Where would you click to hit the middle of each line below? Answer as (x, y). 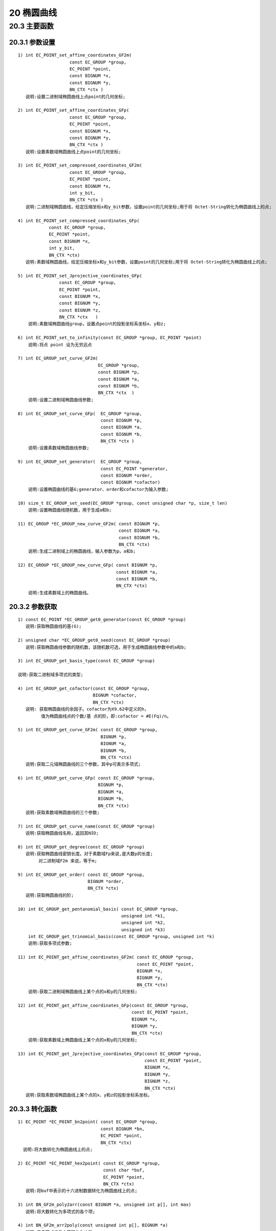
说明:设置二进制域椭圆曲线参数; (61, 400)
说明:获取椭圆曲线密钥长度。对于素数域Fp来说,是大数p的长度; (89, 854)
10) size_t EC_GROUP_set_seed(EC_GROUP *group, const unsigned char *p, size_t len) (123, 503)
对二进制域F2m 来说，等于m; (68, 861)
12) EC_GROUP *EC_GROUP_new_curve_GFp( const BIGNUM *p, (88, 565)
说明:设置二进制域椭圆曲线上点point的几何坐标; (75, 97)
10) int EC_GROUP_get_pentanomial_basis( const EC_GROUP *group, (98, 909)
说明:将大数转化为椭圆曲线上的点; (58, 1150)
